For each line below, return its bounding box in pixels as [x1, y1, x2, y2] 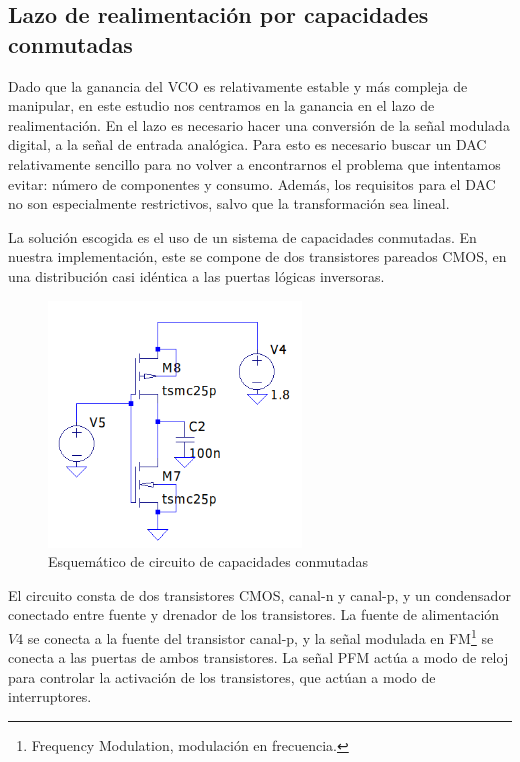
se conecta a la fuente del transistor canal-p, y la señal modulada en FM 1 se [27, 624, 494, 648]
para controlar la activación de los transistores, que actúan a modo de [8, 666, 436, 687]
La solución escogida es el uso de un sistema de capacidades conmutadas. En [8, 226, 477, 247]
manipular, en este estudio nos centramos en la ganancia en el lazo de [8, 95, 435, 116]
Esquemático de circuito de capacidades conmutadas [48, 551, 369, 572]
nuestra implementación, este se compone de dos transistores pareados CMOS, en [8, 246, 507, 267]
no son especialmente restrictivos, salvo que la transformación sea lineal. [8, 193, 450, 214]
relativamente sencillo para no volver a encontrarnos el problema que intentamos [8, 153, 501, 174]
